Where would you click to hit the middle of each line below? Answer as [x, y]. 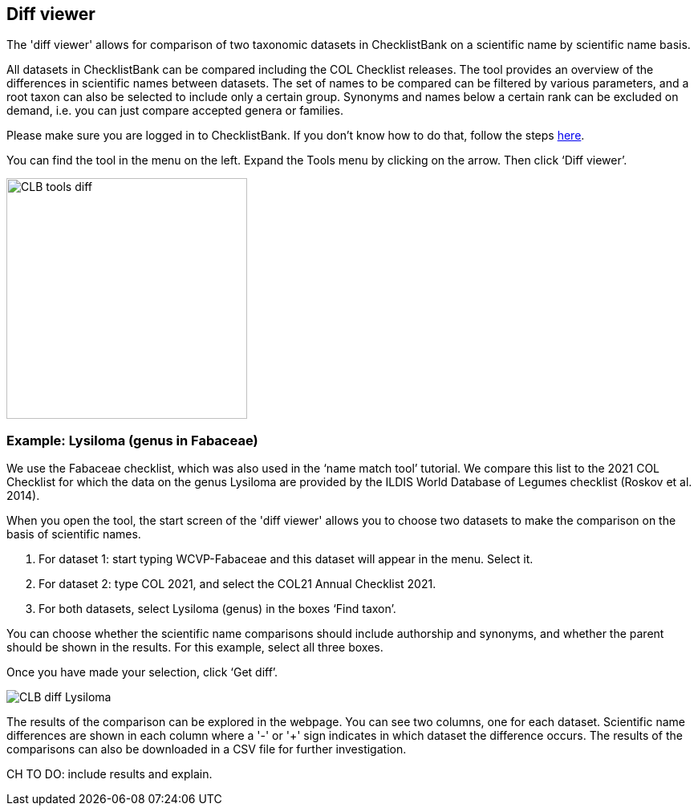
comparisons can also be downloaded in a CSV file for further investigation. [207, 749]
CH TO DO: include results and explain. [110, 774]
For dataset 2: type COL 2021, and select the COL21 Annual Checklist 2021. [237, 584]
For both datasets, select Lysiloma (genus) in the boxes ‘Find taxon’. [217, 609]
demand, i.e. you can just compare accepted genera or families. [175, 111]
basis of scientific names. [74, 534]
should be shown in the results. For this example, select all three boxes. [195, 648]
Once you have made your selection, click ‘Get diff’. [142, 672]
